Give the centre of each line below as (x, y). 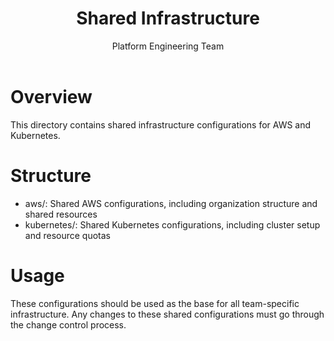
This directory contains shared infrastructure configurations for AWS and (161, 124)
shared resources (61, 214)
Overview (51, 96)
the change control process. (68, 324)
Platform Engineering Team (168, 46)
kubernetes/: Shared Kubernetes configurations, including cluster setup (172, 224)
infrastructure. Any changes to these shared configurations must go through (167, 314)
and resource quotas (67, 235)
